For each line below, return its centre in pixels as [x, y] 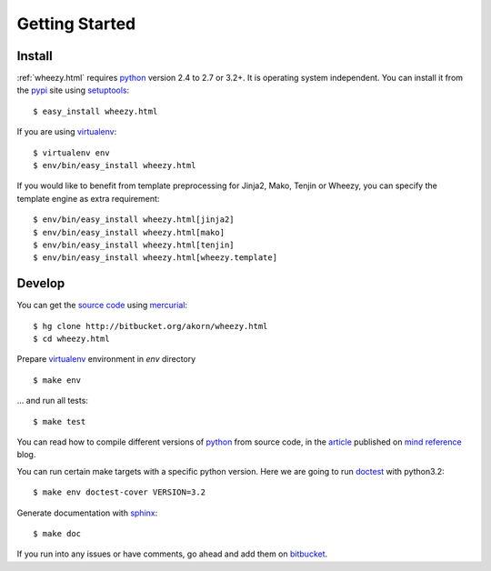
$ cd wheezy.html [71, 339]
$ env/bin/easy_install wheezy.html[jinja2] [134, 220]
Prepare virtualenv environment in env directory [106, 359]
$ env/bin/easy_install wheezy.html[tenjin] [134, 245]
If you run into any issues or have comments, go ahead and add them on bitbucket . [172, 554]
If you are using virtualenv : [67, 132]
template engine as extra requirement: [88, 198]
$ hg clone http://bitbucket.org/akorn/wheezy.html [150, 326]
